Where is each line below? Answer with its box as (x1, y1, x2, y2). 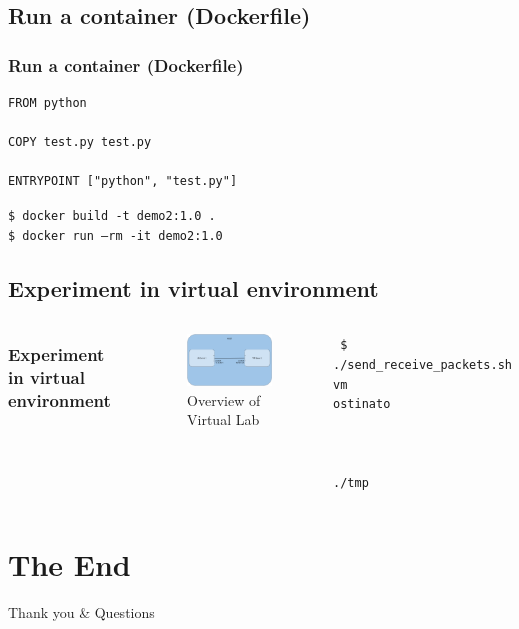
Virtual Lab (187, 409, 260, 430)
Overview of (187, 389, 261, 410)
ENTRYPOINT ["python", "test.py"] (8, 174, 238, 189)
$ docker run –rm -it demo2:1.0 (8, 228, 223, 243)
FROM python (8, 96, 87, 110)
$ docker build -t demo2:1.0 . (8, 208, 216, 223)
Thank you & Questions (8, 601, 155, 622)
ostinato (333, 397, 391, 412)
